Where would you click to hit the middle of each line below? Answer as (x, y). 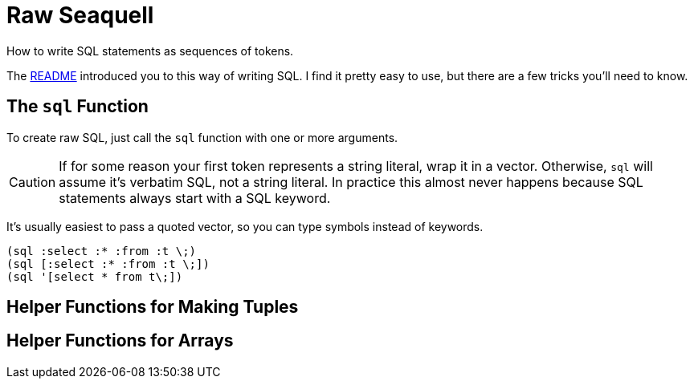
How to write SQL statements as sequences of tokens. (150, 51)
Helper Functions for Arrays (120, 341)
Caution (33, 182)
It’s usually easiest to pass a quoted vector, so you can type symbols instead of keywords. (245, 226)
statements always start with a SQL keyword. (195, 198)
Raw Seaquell (80, 15)
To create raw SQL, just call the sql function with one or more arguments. (202, 137)
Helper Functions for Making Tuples (153, 307)
